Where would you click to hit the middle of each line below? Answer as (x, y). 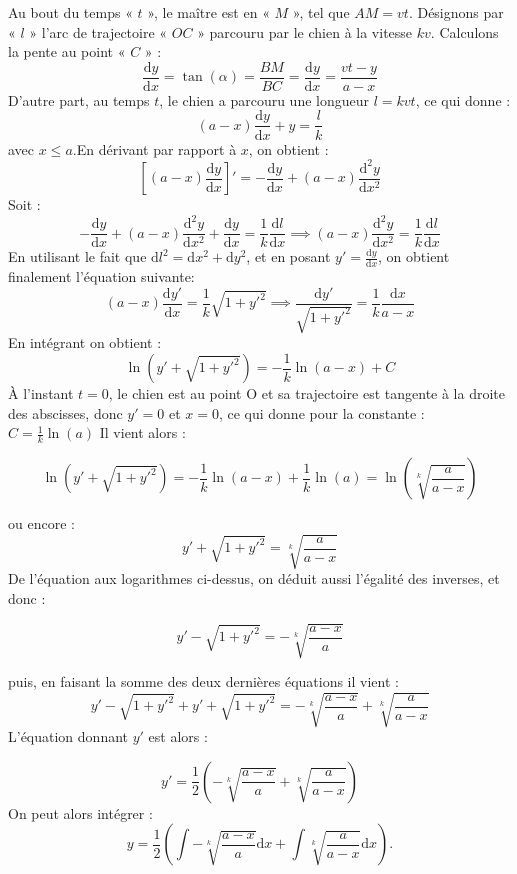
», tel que (321, 12)
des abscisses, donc (65, 412)
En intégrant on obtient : (85, 342)
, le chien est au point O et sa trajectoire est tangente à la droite (306, 393)
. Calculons (464, 31)
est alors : (178, 736)
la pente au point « (67, 51)
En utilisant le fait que (77, 256)
